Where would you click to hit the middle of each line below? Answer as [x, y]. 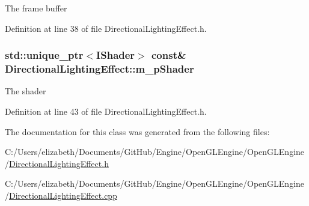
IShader [116, 55]
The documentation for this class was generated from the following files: [137, 131]
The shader [26, 91]
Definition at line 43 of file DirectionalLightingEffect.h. [106, 111]
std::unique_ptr [44, 55]
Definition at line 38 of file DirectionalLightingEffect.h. [106, 28]
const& [169, 55]
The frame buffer [36, 8]
